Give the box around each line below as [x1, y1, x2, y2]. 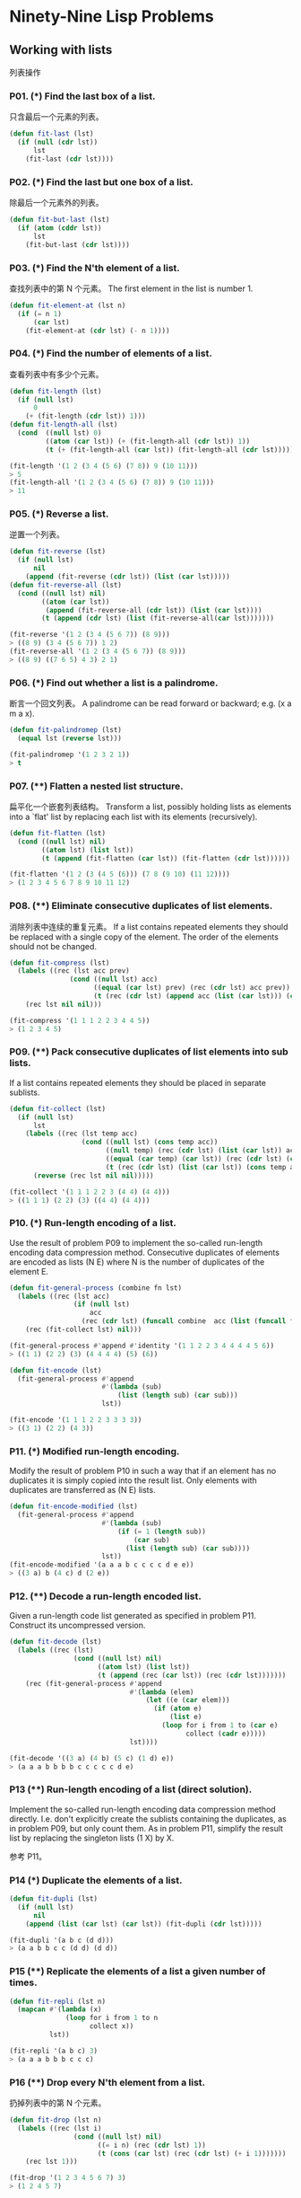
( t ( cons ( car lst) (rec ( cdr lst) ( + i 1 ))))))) [97, 2149, 287, 2158]
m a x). [9, 708, 35, 719]
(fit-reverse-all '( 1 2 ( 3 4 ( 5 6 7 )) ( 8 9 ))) [9, 647, 186, 657]
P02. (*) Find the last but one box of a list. [9, 175, 194, 188]
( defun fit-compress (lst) [9, 958, 110, 967]
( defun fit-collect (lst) [9, 1104, 106, 1113]
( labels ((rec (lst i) [17, 2123, 102, 2132]
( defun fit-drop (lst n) [9, 2115, 102, 2124]
